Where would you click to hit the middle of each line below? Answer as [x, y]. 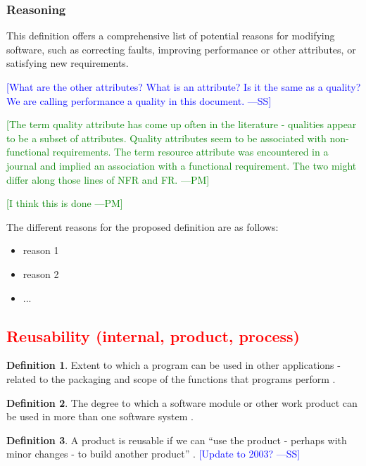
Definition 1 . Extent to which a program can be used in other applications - [173, 365]
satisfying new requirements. [68, 63]
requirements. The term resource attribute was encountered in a [190, 152]
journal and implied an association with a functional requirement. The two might [182, 165]
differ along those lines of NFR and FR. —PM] [108, 179]
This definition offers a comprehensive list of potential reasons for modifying [171, 36]
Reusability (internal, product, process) [153, 335]
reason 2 [41, 273]
